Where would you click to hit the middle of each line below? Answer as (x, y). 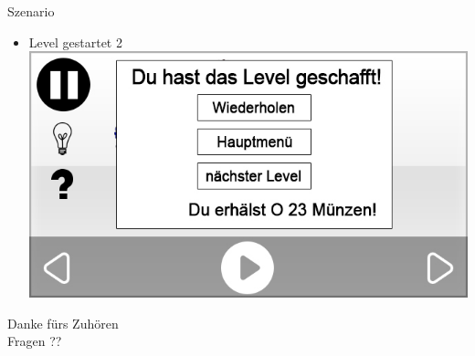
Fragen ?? (35, 341)
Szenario (31, 11)
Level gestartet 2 (75, 42)
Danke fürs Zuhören (63, 323)
